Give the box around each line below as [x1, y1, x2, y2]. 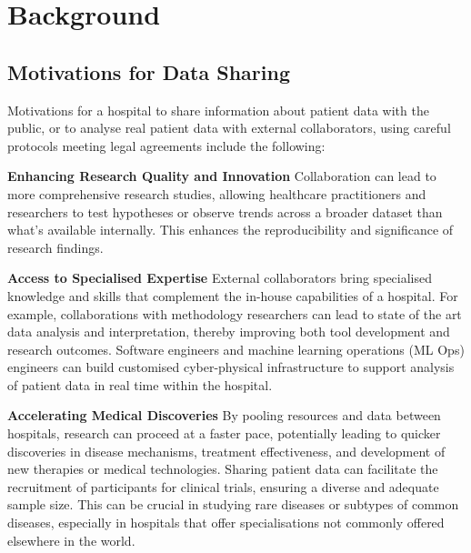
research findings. [7, 237, 104, 256]
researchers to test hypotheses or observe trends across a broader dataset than [7, 202, 443, 221]
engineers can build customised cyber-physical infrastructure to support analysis [7, 357, 455, 377]
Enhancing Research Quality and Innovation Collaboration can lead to [7, 166, 436, 186]
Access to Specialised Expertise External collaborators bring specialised [7, 268, 433, 287]
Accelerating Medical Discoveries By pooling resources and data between [7, 406, 441, 425]
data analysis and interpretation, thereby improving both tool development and [7, 322, 450, 341]
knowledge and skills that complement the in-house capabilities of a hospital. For [7, 286, 458, 305]
